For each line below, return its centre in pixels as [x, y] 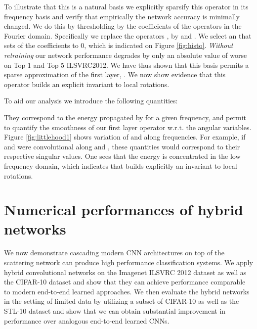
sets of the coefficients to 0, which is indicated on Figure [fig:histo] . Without [119, 45]
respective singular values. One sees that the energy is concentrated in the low [122, 156]
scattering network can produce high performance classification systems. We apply [128, 262]
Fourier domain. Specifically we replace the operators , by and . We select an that [128, 35]
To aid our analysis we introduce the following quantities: [91, 101]
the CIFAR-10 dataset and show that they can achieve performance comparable [125, 282]
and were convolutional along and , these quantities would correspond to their [122, 146]
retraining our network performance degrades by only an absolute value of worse [126, 55]
